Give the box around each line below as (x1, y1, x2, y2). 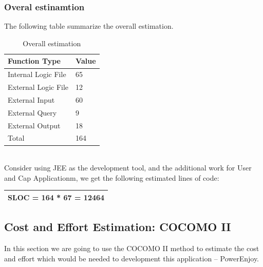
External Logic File (8, 82, 69, 92)
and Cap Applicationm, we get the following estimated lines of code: (4, 172, 219, 183)
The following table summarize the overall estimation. (4, 21, 174, 31)
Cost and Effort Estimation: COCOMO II (4, 219, 231, 235)
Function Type (8, 55, 61, 66)
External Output (8, 120, 61, 130)
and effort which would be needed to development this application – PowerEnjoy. (4, 253, 259, 263)
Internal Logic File (8, 69, 66, 80)
